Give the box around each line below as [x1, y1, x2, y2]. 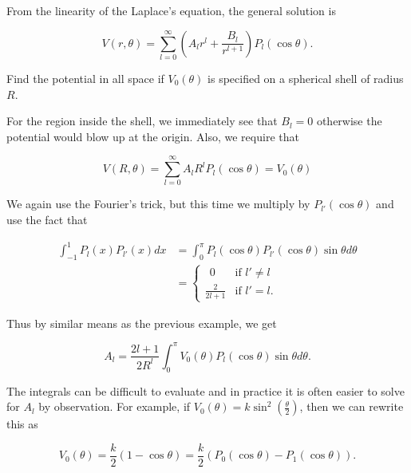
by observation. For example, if [38, 398, 191, 415]
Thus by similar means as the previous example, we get [6, 314, 277, 331]
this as [6, 416, 38, 432]
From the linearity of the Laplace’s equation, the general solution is [6, 2, 336, 18]
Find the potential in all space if [6, 69, 164, 86]
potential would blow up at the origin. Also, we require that [6, 128, 299, 144]
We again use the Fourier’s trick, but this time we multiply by [6, 195, 310, 212]
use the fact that [6, 211, 88, 228]
